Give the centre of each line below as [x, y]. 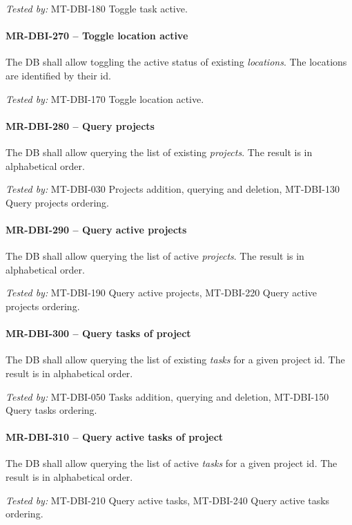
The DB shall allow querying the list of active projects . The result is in [155, 256]
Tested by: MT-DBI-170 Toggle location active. [105, 98]
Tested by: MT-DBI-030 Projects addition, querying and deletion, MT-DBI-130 [173, 189]
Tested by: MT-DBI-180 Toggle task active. [97, 8]
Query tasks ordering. [51, 410]
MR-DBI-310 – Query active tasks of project [115, 437]
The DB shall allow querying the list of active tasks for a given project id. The [172, 463]
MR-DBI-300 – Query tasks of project [98, 333]
